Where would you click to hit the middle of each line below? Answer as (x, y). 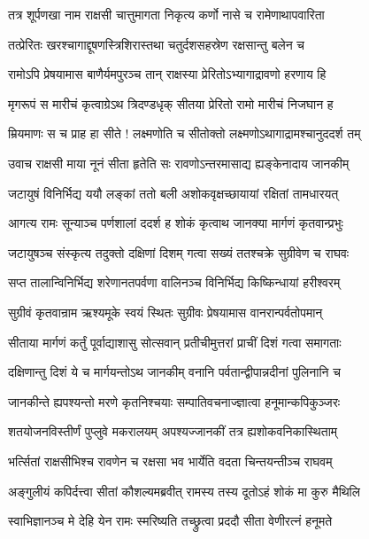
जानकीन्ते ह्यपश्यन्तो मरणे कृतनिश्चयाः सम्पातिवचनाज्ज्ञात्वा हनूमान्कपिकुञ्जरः (174, 401)
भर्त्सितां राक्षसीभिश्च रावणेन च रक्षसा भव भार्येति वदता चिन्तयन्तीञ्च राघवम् (170, 461)
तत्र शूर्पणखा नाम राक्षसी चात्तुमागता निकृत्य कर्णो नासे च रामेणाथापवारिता (166, 14)
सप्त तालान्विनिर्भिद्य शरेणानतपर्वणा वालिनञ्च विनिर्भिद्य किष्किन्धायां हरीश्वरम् (174, 282)
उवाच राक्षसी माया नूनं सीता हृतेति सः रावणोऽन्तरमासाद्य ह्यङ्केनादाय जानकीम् (179, 163)
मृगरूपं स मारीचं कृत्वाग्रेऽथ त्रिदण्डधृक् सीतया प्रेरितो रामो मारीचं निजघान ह (171, 103)
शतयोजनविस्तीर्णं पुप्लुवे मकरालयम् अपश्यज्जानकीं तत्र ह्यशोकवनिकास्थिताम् (173, 431)
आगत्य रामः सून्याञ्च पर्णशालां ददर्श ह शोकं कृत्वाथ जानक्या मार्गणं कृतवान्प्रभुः (176, 223)
